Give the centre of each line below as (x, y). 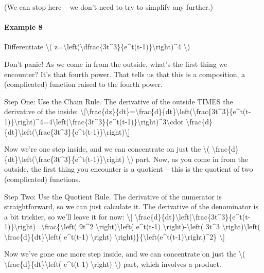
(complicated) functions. (42, 179)
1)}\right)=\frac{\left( (41, 226)
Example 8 (23, 27)
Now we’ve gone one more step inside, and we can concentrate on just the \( (125, 254)
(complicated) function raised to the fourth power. (83, 84)
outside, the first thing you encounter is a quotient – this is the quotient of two (129, 169)
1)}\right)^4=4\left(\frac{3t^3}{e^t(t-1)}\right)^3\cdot (94, 121)
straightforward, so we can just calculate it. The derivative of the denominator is (131, 206)
